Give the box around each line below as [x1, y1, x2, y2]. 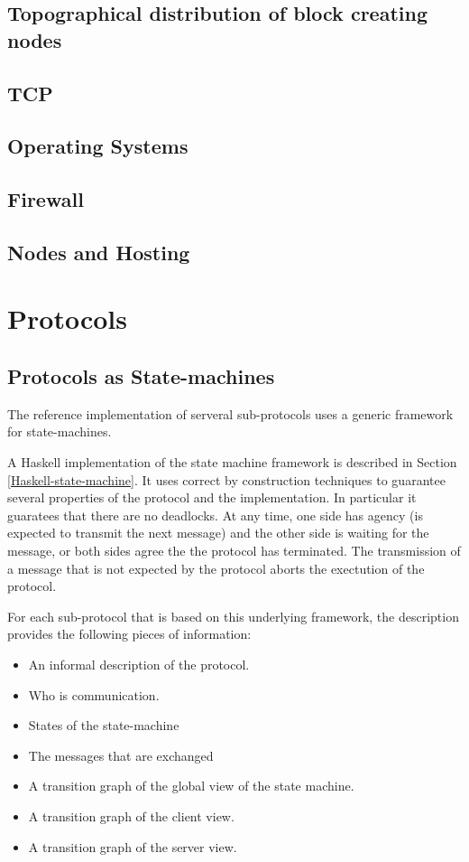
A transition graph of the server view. [28, 837, 237, 856]
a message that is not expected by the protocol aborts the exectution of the [7, 558, 425, 577]
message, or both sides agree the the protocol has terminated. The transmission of [7, 541, 461, 560]
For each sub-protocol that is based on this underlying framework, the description [7, 606, 459, 625]
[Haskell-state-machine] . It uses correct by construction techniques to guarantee [7, 470, 446, 489]
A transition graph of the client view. [28, 806, 234, 825]
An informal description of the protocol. [28, 655, 250, 673]
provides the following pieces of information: [7, 624, 252, 643]
